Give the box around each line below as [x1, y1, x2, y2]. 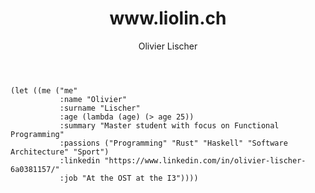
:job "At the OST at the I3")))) [59, 173, 199, 183]
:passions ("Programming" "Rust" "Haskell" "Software [59, 138, 288, 148]
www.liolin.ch [109, 7, 227, 30]
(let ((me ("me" [10, 85, 78, 96]
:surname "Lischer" [59, 103, 141, 113]
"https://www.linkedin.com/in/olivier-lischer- [104, 155, 307, 166]
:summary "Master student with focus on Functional [59, 120, 280, 131]
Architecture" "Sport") [10, 147, 110, 157]
